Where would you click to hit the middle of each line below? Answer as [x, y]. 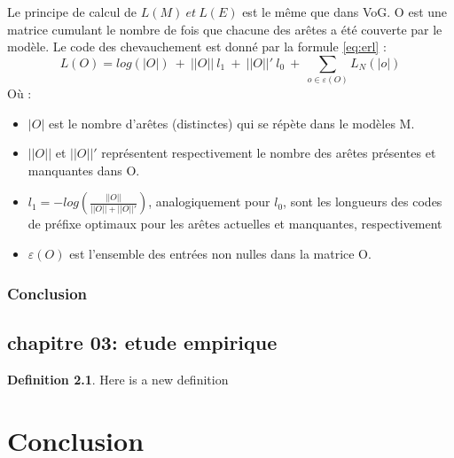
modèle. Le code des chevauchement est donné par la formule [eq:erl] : [197, 47]
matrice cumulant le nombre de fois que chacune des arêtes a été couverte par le [225, 29]
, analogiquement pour [209, 202]
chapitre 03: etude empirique [142, 342]
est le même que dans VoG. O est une [345, 12]
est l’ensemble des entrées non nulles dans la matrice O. [220, 254]
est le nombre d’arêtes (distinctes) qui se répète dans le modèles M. [231, 123]
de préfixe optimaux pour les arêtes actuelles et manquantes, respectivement [235, 224]
